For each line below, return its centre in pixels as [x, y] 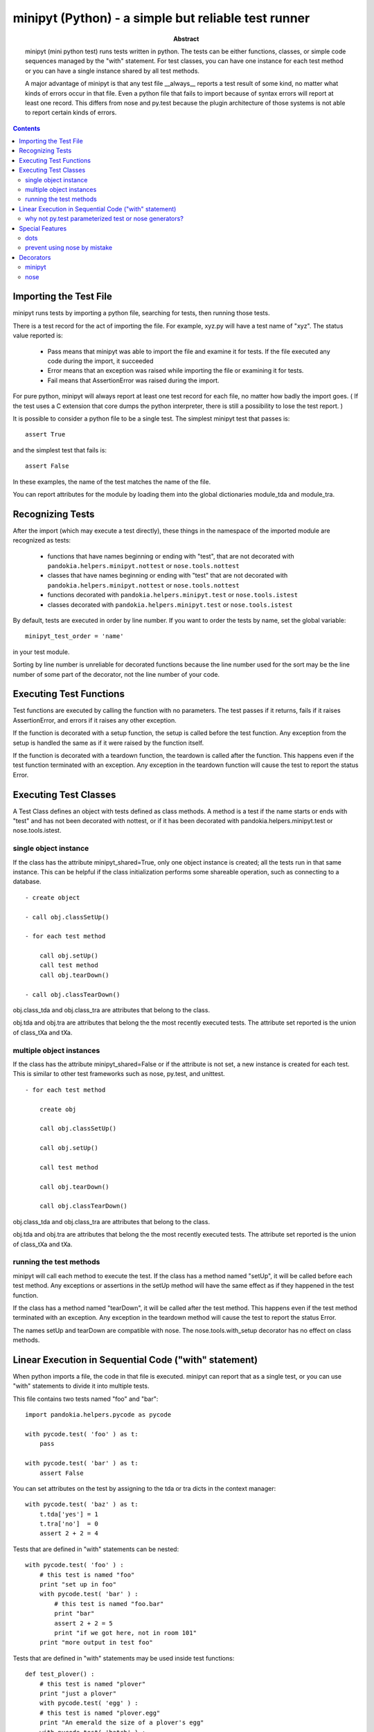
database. [27, 882]
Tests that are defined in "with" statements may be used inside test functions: [124, 1658]
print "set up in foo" [78, 1584]
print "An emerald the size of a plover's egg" [122, 1723]
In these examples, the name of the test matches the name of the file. [112, 481]
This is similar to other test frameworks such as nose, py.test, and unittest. [119, 1074]
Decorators [35, 257]
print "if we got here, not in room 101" [126, 1633]
